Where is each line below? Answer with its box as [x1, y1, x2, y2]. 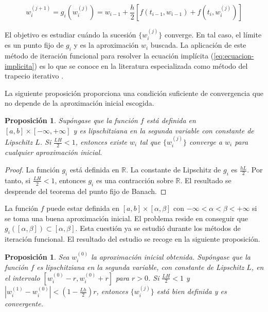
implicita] [5, 60, 34, 71]
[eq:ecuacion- [213, 50, 254, 61]
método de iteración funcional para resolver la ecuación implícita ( [5, 50, 214, 61]
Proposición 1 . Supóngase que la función [5, 115, 138, 125]
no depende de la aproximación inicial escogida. [5, 98, 154, 108]
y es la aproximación [74, 40, 139, 50]
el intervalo [5, 272, 40, 283]
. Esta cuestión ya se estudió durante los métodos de [75, 223, 241, 233]
